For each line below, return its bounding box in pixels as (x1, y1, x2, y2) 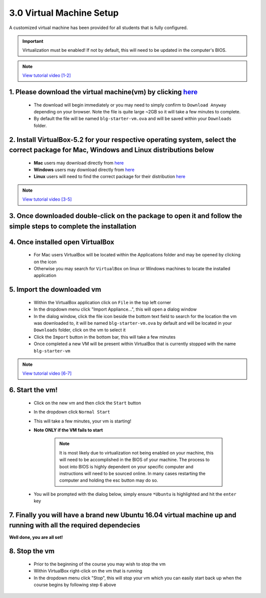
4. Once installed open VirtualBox (9, 238, 114, 246)
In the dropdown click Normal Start (33, 409, 110, 415)
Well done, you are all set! (9, 534, 64, 540)
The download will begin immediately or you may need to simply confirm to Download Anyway (33, 102, 227, 108)
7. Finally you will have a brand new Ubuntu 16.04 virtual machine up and (9, 511, 236, 519)
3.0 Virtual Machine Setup (9, 7, 119, 18)
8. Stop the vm (9, 547, 55, 556)
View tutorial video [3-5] (22, 196, 72, 202)
